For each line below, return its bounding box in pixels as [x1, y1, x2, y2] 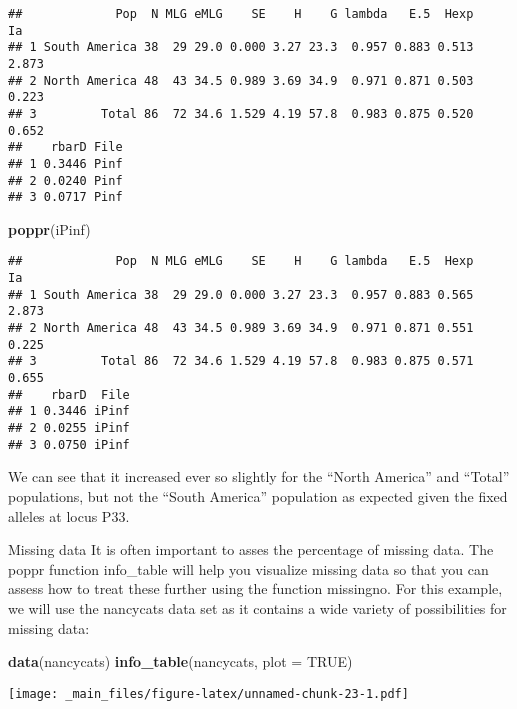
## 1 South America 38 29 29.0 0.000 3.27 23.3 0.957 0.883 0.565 [8, 287, 474, 302]
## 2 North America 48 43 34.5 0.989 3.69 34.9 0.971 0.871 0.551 [8, 321, 474, 336]
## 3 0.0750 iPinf [8, 437, 130, 452]
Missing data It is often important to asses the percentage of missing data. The [8, 539, 494, 560]
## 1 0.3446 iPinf [8, 404, 130, 419]
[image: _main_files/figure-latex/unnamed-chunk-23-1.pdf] [8, 686, 409, 701]
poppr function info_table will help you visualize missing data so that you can [8, 558, 489, 579]
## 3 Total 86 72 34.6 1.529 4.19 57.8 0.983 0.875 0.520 [8, 106, 474, 121]
